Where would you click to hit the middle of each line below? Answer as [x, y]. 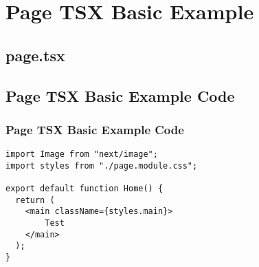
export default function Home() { [85, 189]
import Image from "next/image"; [82, 154]
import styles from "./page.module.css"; [102, 165]
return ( [35, 200]
